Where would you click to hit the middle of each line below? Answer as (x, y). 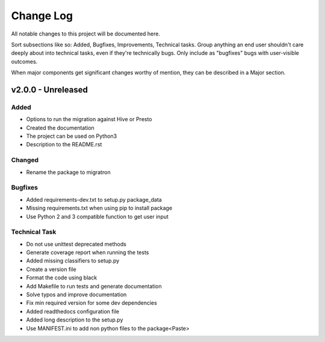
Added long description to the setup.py (75, 320)
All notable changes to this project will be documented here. (86, 34)
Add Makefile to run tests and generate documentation (94, 286)
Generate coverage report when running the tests (88, 252)
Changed (25, 160)
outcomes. (24, 61)
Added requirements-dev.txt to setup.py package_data (94, 199)
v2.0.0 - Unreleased (50, 89)
